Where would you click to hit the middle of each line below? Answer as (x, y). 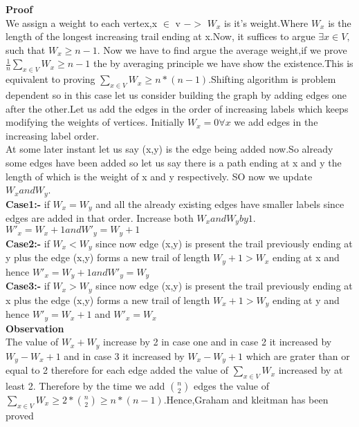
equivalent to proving (50, 79)
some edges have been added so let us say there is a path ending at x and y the (174, 162)
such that (26, 49)
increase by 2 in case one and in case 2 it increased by (218, 342)
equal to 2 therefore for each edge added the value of (117, 370)
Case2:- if (28, 243)
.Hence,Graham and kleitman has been (246, 399)
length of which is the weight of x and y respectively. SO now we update (159, 176)
